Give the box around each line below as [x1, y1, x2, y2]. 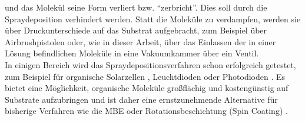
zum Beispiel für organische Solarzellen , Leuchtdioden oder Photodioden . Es [5, 70, 286, 82]
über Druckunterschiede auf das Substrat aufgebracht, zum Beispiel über [5, 24, 267, 36]
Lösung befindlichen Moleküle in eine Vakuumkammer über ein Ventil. [5, 47, 259, 59]
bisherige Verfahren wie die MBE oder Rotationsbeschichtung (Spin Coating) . [5, 105, 288, 117]
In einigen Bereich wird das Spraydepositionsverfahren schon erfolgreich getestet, [5, 58, 296, 70]
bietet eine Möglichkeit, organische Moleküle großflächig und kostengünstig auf [5, 82, 289, 94]
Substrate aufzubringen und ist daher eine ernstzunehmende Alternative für [5, 93, 278, 105]
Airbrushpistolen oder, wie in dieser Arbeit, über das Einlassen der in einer [5, 35, 276, 48]
